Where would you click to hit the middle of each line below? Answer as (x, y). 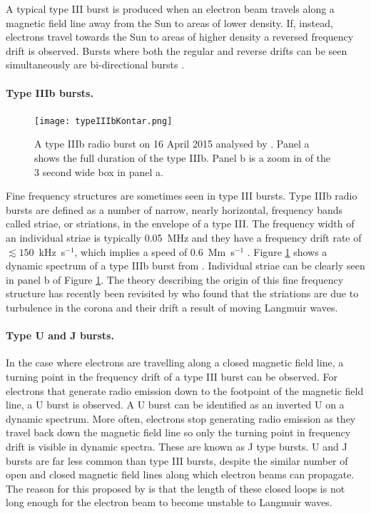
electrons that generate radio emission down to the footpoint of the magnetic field (185, 390)
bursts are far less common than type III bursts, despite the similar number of (177, 460)
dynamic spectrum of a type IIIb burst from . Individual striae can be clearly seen (185, 266)
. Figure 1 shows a (287, 251)
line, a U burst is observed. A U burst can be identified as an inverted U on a (175, 405)
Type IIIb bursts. (50, 92)
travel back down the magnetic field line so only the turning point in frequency (178, 432)
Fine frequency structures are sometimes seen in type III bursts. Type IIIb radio (182, 196)
